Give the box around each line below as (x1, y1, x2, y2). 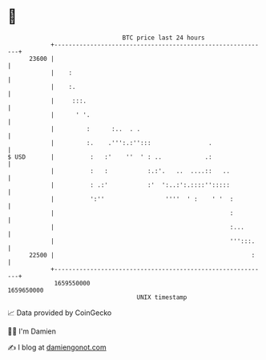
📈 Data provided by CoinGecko (7, 308, 112, 318)
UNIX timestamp (136, 293, 187, 301)
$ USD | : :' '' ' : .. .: (7, 152, 213, 161)
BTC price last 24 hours (122, 34, 205, 42)
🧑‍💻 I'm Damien (7, 326, 57, 336)
